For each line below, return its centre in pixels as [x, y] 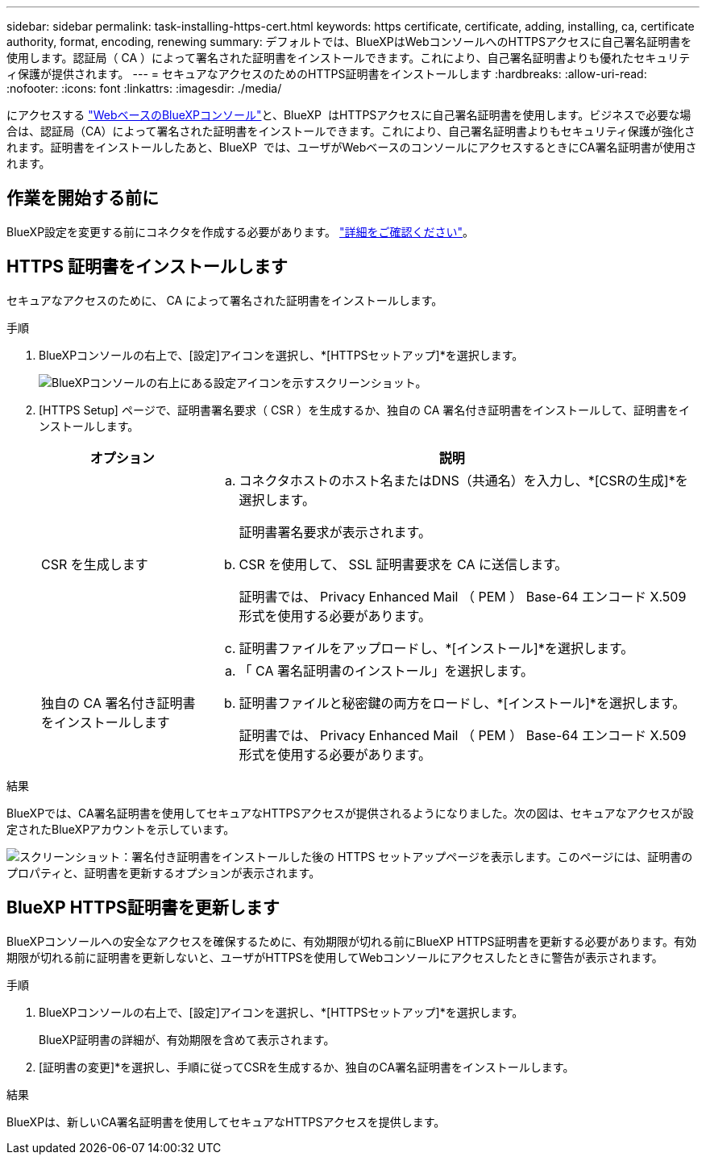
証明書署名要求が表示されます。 [335, 532]
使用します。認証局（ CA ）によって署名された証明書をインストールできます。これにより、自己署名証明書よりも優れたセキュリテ [349, 58]
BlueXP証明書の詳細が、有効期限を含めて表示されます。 [187, 1039]
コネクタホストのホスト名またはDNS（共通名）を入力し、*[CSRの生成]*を [463, 480]
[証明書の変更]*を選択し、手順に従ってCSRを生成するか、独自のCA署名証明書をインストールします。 [307, 1067]
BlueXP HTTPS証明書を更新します [143, 908]
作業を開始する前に [83, 198]
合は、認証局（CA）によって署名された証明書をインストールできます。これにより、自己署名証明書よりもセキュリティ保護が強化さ [351, 131]
